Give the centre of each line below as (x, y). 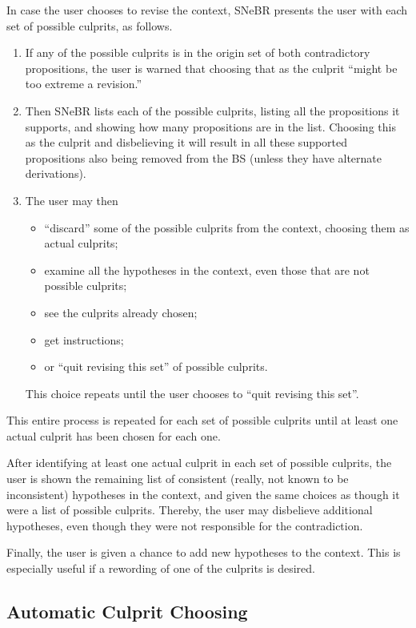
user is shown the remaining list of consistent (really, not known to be (178, 479)
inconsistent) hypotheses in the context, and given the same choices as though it (203, 494)
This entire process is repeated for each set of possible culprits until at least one (202, 420)
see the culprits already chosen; (121, 312)
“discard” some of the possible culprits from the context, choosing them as (227, 227)
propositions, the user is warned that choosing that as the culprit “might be (211, 68)
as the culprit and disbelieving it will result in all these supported (186, 142)
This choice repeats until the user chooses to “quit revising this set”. (192, 393)
